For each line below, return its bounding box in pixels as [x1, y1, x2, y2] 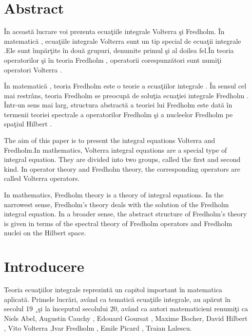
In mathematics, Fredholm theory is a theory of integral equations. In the [4, 190, 224, 200]
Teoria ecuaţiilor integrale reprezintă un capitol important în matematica [4, 284, 222, 295]
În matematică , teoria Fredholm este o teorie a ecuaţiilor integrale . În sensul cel [4, 81, 247, 91]
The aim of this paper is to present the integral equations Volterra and [4, 135, 215, 145]
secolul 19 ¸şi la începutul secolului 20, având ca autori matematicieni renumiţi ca [4, 303, 248, 314]
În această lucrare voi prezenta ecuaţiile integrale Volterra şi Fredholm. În [4, 26, 225, 36]
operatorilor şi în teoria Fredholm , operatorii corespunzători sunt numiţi [4, 54, 222, 65]
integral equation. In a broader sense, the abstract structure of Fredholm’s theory [4, 209, 247, 219]
